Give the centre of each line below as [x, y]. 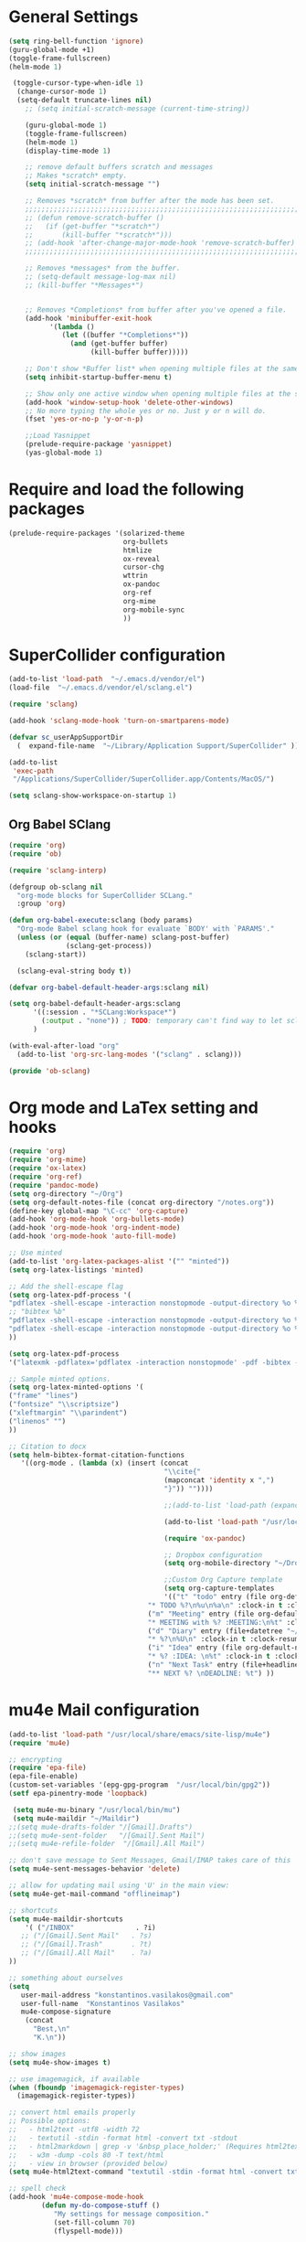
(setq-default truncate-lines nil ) [84, 101]
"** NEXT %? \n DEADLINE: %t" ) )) [211, 1673]
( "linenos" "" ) [37, 1421]
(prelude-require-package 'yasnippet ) [99, 444]
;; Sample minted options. [60, 1379]
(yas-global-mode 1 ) [64, 453]
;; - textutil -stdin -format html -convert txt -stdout [123, 2138]
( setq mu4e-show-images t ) [60, 2062]
